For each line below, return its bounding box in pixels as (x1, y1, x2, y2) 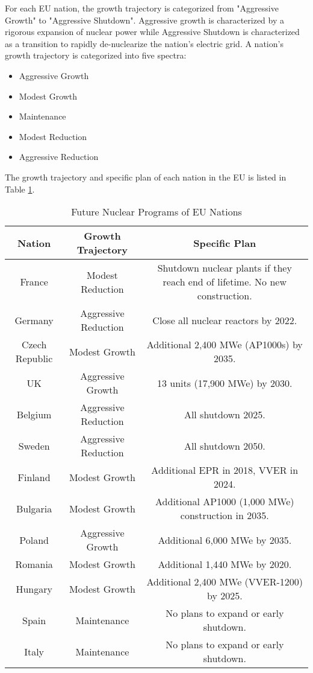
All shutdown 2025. (184, 407, 265, 421)
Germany (14, 313, 54, 327)
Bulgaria (16, 501, 52, 515)
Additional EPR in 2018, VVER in (151, 463, 299, 477)
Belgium (16, 407, 52, 421)
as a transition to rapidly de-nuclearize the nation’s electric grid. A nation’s (5, 37, 284, 49)
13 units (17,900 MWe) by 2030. (157, 375, 293, 390)
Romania (15, 557, 53, 572)
